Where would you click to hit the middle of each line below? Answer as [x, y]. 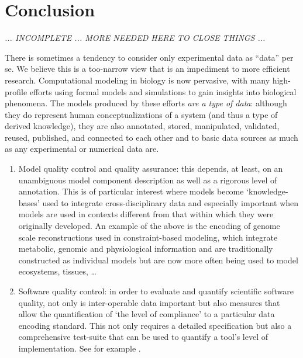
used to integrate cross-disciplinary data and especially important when [171, 202]
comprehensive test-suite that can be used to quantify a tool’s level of [143, 337]
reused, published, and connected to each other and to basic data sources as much [151, 137]
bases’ [29, 202]
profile [16, 91]
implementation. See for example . [80, 348]
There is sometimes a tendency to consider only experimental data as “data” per [149, 57]
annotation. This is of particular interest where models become [131, 191]
